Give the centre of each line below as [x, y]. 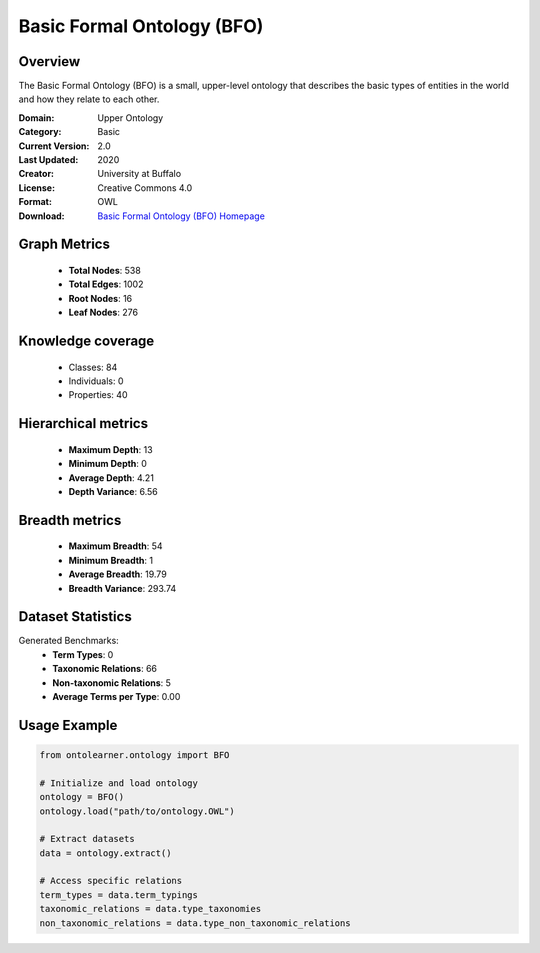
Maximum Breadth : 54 [116, 546]
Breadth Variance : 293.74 [122, 588]
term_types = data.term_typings [119, 894]
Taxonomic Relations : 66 [104, 669]
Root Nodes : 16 [100, 298]
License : [36, 187]
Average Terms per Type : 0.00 [116, 696]
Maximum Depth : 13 [111, 449]
